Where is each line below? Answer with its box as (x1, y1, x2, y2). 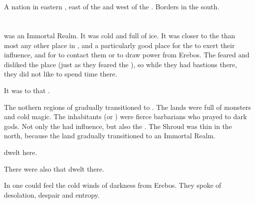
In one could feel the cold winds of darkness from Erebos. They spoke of (4, 180, 222, 190)
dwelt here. (4, 147, 37, 157)
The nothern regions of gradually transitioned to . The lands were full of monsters (4, 101, 251, 112)
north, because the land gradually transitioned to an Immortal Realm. (4, 130, 216, 141)
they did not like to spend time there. (4, 69, 117, 79)
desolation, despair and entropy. (4, 189, 100, 200)
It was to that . (4, 85, 50, 95)
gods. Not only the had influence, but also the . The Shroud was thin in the (4, 121, 232, 131)
